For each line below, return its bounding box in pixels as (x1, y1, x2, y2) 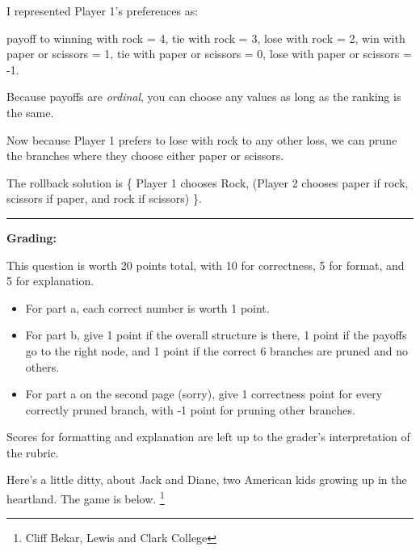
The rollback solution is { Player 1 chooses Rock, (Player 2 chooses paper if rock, (6, 174, 409, 191)
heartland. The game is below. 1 (6, 488, 165, 507)
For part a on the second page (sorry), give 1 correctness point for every (25, 385, 383, 402)
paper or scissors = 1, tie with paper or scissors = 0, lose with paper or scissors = (6, 45, 412, 62)
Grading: (6, 229, 57, 246)
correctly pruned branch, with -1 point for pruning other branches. (25, 401, 355, 418)
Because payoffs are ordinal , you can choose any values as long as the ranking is (6, 88, 401, 105)
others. (25, 358, 60, 375)
